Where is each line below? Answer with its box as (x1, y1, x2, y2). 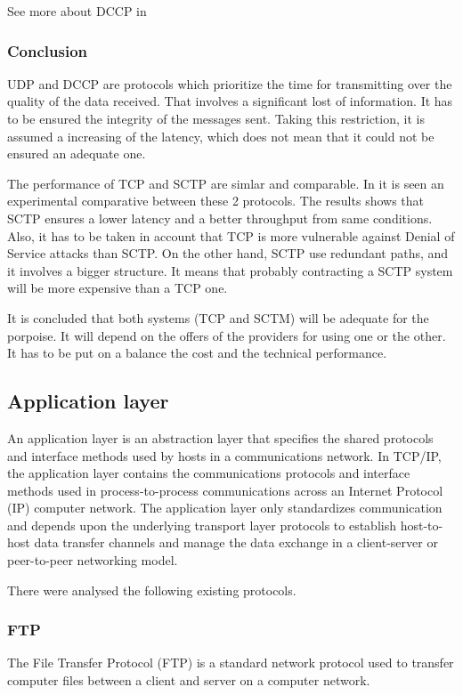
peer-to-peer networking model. (7, 551, 178, 570)
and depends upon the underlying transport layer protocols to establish (7, 515, 396, 534)
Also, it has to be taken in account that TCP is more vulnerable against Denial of (7, 226, 455, 245)
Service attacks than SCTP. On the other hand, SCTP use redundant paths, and (7, 244, 449, 263)
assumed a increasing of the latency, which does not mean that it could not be (7, 126, 435, 145)
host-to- (400, 515, 443, 534)
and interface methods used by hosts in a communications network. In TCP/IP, (7, 446, 442, 465)
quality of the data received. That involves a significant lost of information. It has (7, 92, 453, 110)
